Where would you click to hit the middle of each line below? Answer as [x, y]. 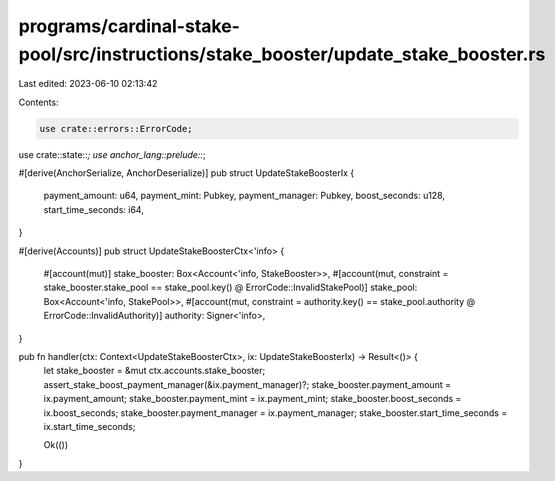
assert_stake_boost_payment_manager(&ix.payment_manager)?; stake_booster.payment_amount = [247, 384]
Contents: [38, 102]
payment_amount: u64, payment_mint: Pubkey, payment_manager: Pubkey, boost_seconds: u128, [244, 196]
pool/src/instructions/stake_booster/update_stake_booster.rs [282, 54]
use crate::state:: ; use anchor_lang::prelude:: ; [112, 154]
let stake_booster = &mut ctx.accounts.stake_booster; [154, 371]
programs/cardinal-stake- [129, 26]
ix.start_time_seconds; [89, 426]
